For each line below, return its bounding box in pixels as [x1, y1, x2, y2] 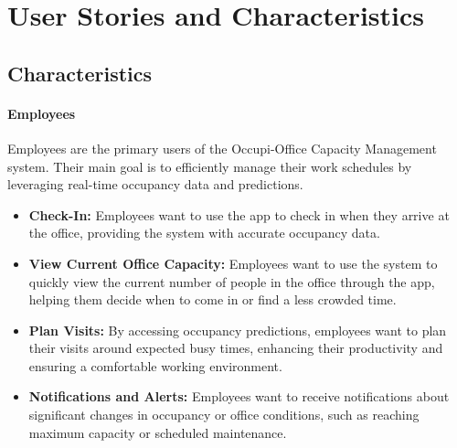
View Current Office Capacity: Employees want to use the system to [28, 253, 438, 272]
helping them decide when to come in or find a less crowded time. [28, 290, 397, 309]
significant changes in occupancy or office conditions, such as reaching [28, 405, 420, 424]
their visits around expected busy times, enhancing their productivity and [28, 338, 443, 357]
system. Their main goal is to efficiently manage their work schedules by [7, 156, 412, 176]
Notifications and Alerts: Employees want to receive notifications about [28, 387, 450, 406]
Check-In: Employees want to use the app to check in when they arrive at [28, 205, 450, 224]
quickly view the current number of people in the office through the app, [28, 272, 435, 291]
